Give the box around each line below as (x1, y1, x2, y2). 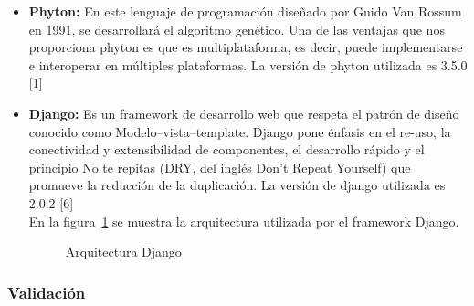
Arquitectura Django (65, 242, 182, 261)
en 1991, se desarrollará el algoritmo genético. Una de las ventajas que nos (28, 19, 445, 38)
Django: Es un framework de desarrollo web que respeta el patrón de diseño (28, 103, 459, 122)
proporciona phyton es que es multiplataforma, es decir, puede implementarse (28, 37, 463, 57)
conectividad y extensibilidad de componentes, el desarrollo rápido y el (28, 140, 425, 159)
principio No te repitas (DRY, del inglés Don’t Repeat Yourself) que (28, 157, 411, 176)
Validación (7, 280, 86, 303)
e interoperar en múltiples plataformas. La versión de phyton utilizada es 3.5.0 (28, 55, 468, 74)
